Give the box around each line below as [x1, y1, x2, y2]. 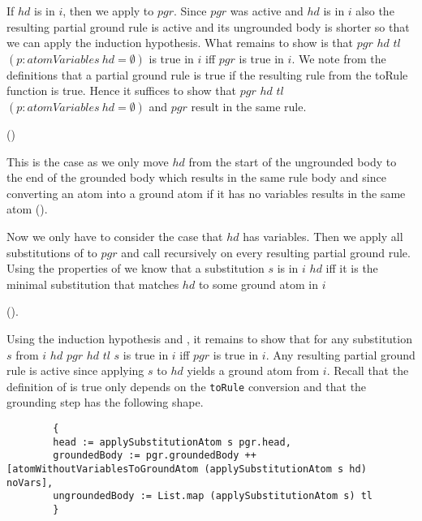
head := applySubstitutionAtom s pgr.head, [53, 436, 291, 448]
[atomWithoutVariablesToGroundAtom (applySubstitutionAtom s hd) [6, 463, 367, 475]
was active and [230, 2, 304, 19]
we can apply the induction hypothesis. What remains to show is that [6, 34, 354, 51]
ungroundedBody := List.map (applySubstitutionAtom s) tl [53, 490, 373, 502]
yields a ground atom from [187, 362, 320, 379]
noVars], [6, 476, 54, 489]
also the [355, 2, 394, 19]
